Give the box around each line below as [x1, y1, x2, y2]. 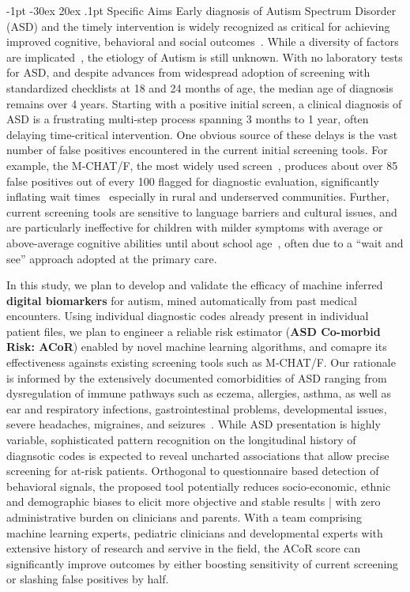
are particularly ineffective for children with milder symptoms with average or [6, 219, 383, 236]
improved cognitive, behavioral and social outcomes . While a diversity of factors [6, 33, 399, 50]
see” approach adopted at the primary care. [6, 250, 217, 266]
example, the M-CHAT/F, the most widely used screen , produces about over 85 [6, 156, 398, 173]
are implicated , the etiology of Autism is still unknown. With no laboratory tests [6, 48, 403, 65]
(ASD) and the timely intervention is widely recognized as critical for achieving [6, 17, 390, 34]
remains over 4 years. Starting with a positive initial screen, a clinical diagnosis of [6, 95, 402, 111]
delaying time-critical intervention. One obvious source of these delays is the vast [6, 126, 398, 142]
